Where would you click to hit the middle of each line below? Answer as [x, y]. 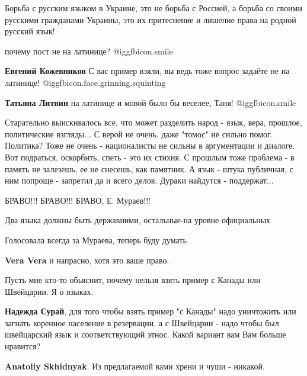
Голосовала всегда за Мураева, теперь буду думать [96, 240]
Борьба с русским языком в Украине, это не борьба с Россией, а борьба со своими [153, 8]
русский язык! [30, 31]
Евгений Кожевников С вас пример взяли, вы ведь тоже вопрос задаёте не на [147, 71]
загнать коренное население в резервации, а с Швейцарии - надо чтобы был [142, 322]
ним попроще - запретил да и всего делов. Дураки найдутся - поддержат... [139, 180]
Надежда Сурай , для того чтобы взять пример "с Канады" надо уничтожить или [151, 311]
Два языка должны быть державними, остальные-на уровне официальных [138, 220]
